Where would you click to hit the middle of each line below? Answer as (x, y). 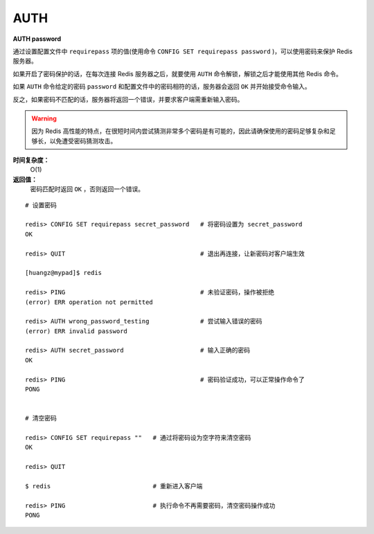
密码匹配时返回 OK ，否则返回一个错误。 (87, 189)
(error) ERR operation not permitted (89, 302)
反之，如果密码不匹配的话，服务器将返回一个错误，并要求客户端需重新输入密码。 (128, 99)
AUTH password (37, 39)
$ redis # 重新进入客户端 (114, 486)
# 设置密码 (41, 205)
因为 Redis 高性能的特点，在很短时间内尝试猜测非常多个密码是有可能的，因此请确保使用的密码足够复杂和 (181, 131)
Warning (44, 118)
